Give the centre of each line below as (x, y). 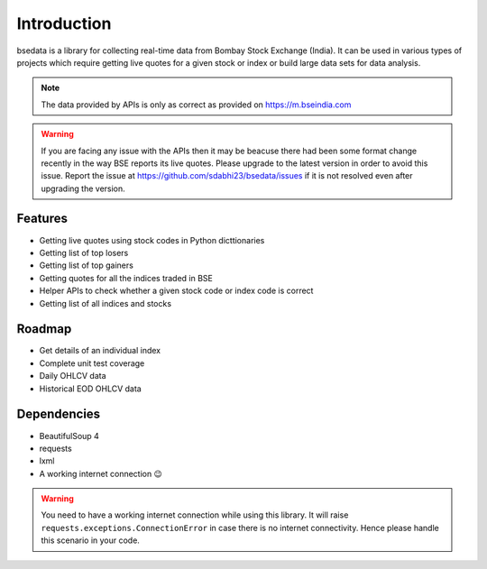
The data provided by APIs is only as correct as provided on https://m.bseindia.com (196, 105)
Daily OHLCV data (73, 376)
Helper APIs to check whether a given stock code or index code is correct (176, 291)
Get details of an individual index (100, 351)
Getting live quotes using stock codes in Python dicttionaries (152, 240)
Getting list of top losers (84, 252)
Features (42, 219)
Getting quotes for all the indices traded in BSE (126, 278)
